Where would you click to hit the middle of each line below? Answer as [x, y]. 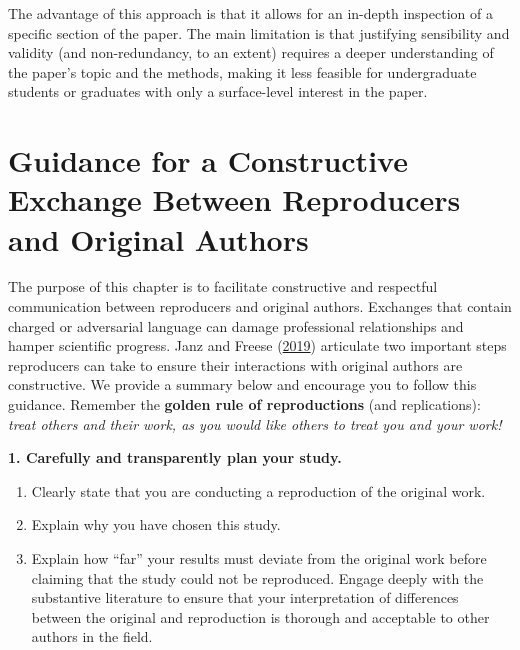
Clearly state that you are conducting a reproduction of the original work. [258, 490]
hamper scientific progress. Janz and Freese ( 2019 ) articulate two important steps [257, 345]
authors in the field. [92, 636]
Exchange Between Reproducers [234, 199]
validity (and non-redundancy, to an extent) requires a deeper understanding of [251, 52]
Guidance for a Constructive [208, 160]
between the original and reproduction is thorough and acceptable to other [260, 616]
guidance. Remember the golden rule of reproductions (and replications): [244, 404]
